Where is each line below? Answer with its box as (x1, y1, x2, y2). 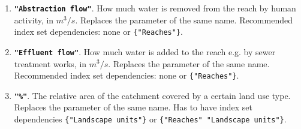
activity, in (14, 13, 54, 26)
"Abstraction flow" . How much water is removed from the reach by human (14, 2, 296, 14)
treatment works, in (14, 57, 87, 70)
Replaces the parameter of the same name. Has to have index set (14, 101, 252, 113)
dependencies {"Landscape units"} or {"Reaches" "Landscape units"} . (14, 113, 287, 125)
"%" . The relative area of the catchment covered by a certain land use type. (14, 89, 291, 101)
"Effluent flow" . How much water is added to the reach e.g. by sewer (14, 45, 276, 58)
